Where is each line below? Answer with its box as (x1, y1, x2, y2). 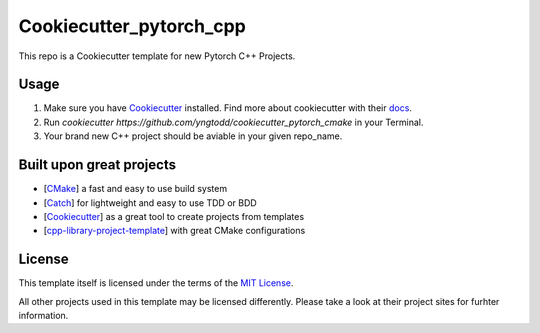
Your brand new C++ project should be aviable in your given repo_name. (43, 130, 343, 142)
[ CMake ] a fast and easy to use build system (43, 183, 228, 195)
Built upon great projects (18, 156, 177, 174)
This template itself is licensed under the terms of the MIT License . (18, 277, 294, 289)
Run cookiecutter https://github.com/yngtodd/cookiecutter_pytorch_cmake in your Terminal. (43, 116, 424, 128)
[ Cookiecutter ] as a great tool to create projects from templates (43, 210, 305, 222)
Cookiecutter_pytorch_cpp (18, 15, 247, 37)
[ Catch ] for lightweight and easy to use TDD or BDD (43, 196, 257, 209)
